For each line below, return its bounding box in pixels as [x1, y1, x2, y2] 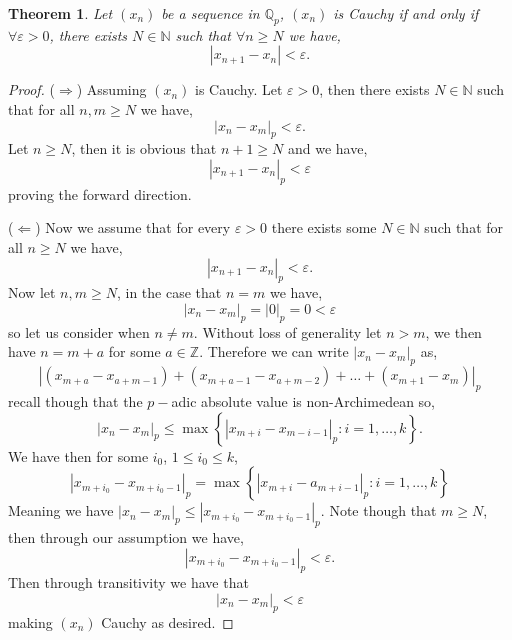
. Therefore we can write [199, 341, 349, 362]
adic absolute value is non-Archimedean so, [171, 390, 435, 411]
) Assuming [76, 79, 147, 100]
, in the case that [116, 282, 222, 303]
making [8, 611, 53, 632]
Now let [8, 282, 56, 303]
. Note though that [320, 500, 437, 521]
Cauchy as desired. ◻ [101, 611, 234, 632]
